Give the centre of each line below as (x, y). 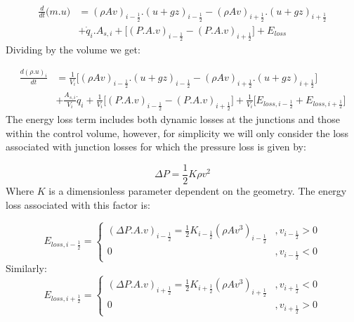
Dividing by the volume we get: (73, 49)
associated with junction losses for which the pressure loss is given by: (156, 147)
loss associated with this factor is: (78, 204)
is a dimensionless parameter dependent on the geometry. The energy (198, 190)
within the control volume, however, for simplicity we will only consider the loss (177, 133)
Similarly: (26, 268)
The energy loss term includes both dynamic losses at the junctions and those (173, 119)
